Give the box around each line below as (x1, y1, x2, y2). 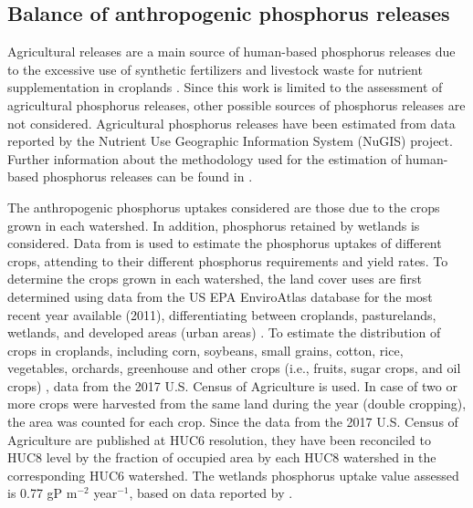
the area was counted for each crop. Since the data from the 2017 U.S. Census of (7, 412, 458, 431)
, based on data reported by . (129, 483, 293, 503)
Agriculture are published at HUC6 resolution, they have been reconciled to (7, 430, 431, 449)
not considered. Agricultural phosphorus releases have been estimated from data (7, 113, 456, 132)
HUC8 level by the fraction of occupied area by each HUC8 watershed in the (7, 448, 436, 467)
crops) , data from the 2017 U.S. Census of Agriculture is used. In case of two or (7, 376, 457, 395)
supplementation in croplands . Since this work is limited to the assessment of (7, 78, 443, 97)
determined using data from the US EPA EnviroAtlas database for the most (7, 286, 433, 306)
